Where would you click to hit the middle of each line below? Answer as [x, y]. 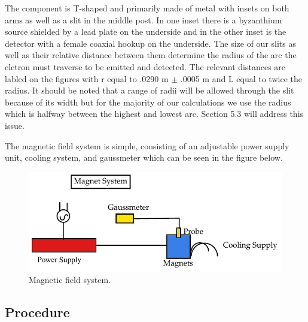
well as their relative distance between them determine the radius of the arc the [151, 55]
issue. [15, 125]
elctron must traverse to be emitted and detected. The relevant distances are [145, 66]
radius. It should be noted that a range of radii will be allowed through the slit [150, 90]
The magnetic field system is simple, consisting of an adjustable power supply [147, 145]
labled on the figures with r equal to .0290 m [87, 78]
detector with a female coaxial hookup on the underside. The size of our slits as [150, 43]
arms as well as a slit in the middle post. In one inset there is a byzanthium [144, 19]
